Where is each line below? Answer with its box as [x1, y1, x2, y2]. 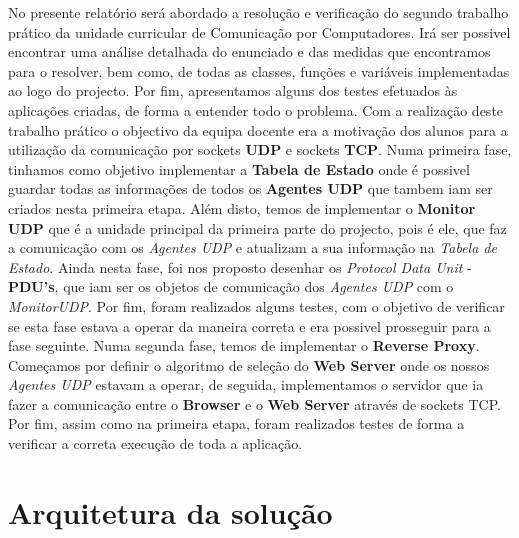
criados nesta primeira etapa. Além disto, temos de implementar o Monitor [8, 197, 476, 218]
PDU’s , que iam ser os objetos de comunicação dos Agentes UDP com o [8, 276, 454, 297]
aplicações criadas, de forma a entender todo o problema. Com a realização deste [8, 99, 504, 120]
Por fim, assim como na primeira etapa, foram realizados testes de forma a [8, 413, 465, 434]
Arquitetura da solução [8, 491, 333, 532]
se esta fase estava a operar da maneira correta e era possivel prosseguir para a [8, 315, 491, 336]
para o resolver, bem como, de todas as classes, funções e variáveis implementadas [8, 60, 510, 81]
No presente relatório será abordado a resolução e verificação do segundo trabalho [8, 2, 509, 22]
